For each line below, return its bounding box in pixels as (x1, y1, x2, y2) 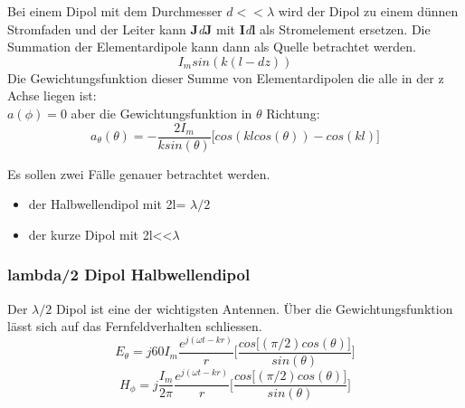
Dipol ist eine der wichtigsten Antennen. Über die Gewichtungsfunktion (55, 299, 453, 318)
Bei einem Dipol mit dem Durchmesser (7, 2, 223, 20)
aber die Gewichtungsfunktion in (71, 103, 252, 122)
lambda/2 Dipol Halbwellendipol (7, 263, 251, 286)
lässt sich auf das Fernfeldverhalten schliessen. (7, 317, 262, 336)
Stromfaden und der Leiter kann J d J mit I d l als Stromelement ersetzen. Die (7, 19, 431, 38)
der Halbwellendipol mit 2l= (28, 195, 186, 213)
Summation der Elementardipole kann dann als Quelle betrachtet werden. (7, 37, 416, 56)
